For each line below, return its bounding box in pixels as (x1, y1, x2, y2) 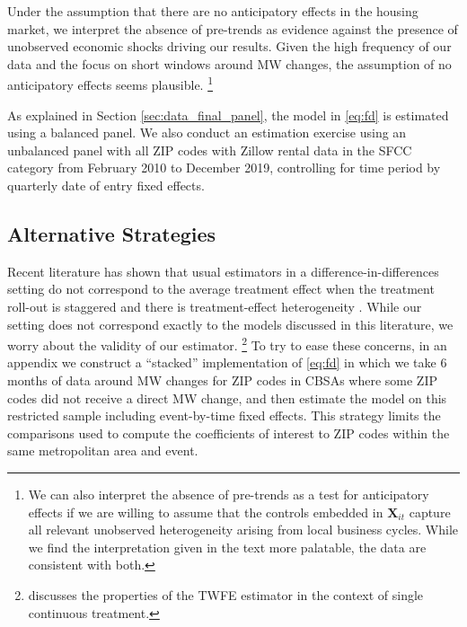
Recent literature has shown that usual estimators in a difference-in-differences (7, 261, 439, 280)
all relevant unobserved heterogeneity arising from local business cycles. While (28, 520, 458, 539)
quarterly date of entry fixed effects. (7, 176, 205, 194)
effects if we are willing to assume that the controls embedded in (28, 502, 383, 521)
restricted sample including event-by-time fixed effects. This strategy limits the (7, 406, 441, 425)
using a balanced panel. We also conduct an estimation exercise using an (7, 123, 407, 142)
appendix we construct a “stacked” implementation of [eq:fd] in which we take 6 (7, 353, 447, 372)
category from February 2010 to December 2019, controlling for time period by (7, 158, 441, 177)
